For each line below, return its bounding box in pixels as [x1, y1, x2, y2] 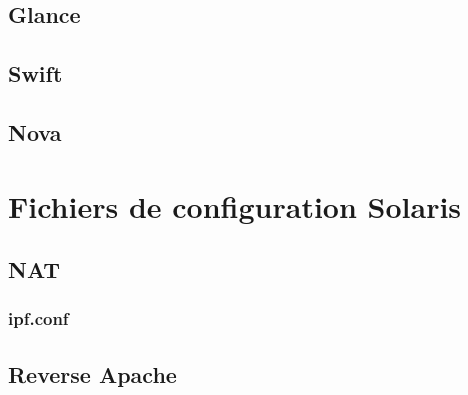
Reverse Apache [8, 358, 177, 389]
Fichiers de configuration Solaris [8, 185, 462, 226]
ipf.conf [8, 306, 69, 331]
